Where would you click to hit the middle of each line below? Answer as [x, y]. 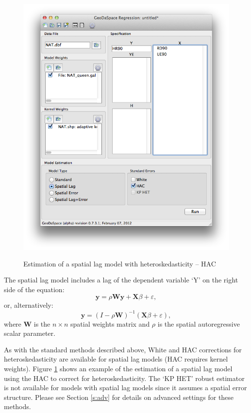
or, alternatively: [29, 305]
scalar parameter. [30, 333]
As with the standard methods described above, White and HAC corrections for [123, 349]
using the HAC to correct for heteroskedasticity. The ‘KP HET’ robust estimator [124, 378]
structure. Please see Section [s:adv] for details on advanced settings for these [119, 397]
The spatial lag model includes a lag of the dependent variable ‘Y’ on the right [121, 280]
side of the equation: [34, 289]
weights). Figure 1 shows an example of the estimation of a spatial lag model [118, 368]
